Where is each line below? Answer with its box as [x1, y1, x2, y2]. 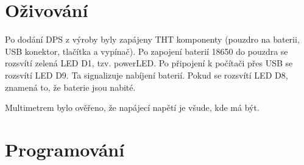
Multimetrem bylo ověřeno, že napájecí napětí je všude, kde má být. [5, 101, 260, 114]
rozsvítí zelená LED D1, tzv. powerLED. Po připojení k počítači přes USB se [5, 57, 293, 69]
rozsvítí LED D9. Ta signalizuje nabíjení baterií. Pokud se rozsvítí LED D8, [5, 68, 288, 81]
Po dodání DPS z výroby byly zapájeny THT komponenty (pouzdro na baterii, [5, 33, 300, 46]
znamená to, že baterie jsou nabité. [5, 80, 136, 93]
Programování [5, 136, 125, 161]
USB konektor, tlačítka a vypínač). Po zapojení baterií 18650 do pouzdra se [5, 44, 288, 57]
